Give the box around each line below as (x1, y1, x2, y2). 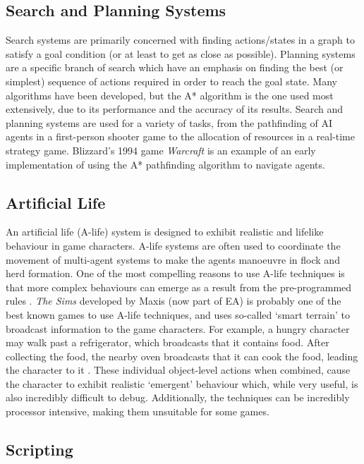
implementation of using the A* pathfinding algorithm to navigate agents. (6, 157, 325, 171)
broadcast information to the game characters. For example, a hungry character (6, 321, 350, 336)
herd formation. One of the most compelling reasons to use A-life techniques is (6, 266, 345, 281)
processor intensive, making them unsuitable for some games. (6, 404, 269, 419)
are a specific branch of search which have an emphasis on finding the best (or (6, 60, 344, 75)
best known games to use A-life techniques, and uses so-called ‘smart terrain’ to (6, 307, 350, 322)
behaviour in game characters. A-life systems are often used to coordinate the (6, 238, 341, 252)
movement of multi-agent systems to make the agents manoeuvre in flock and (6, 252, 340, 267)
